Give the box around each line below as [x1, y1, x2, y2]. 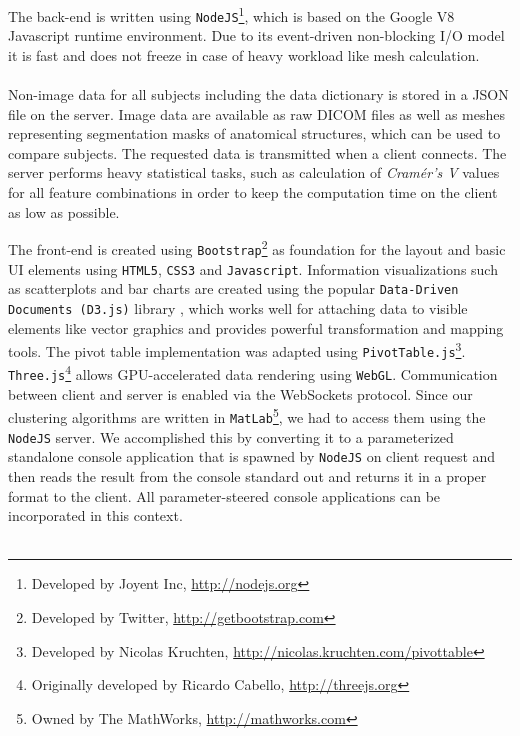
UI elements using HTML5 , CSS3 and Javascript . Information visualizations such [8, 258, 498, 279]
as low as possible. [8, 201, 120, 222]
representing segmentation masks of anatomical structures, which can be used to [8, 123, 501, 144]
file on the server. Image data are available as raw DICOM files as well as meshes [8, 103, 505, 124]
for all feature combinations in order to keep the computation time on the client [8, 182, 498, 203]
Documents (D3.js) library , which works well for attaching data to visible [8, 297, 468, 318]
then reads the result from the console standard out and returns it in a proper [8, 465, 487, 486]
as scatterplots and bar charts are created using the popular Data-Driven [8, 278, 459, 299]
